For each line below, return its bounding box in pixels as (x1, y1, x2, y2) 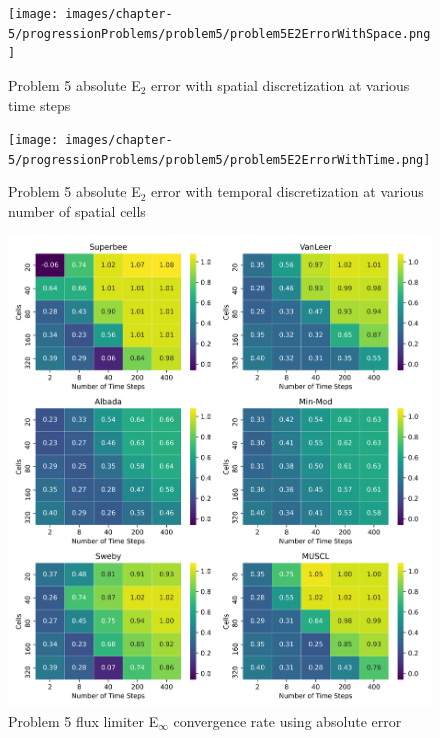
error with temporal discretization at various (151, 181, 424, 202)
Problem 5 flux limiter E (8, 710, 159, 731)
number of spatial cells (8, 201, 146, 222)
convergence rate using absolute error (173, 710, 402, 731)
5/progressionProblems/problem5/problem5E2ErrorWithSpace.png (8, 26, 431, 41)
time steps (8, 94, 71, 115)
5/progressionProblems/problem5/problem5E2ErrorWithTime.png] (8, 152, 431, 167)
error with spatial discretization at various (151, 74, 410, 95)
